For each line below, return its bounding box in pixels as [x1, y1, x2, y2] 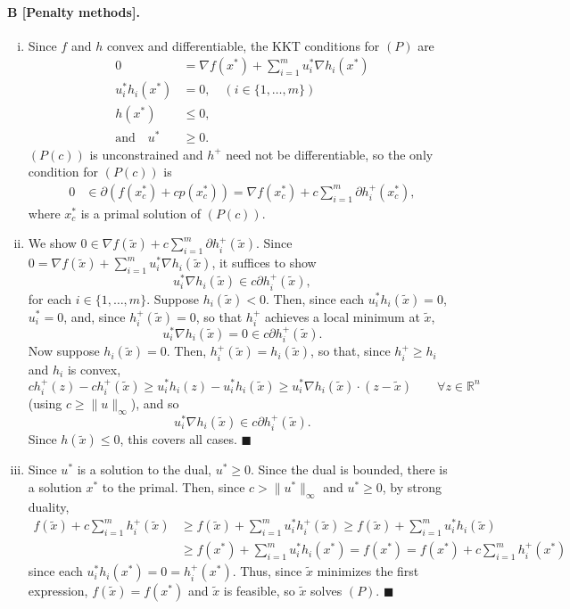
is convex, [67, 359, 121, 378]
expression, [28, 581, 88, 600]
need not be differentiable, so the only [226, 144, 434, 163]
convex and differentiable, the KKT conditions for [106, 36, 380, 54]
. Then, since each [266, 289, 365, 308]
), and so [130, 393, 179, 412]
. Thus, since [232, 562, 302, 580]
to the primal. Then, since [102, 477, 245, 496]
